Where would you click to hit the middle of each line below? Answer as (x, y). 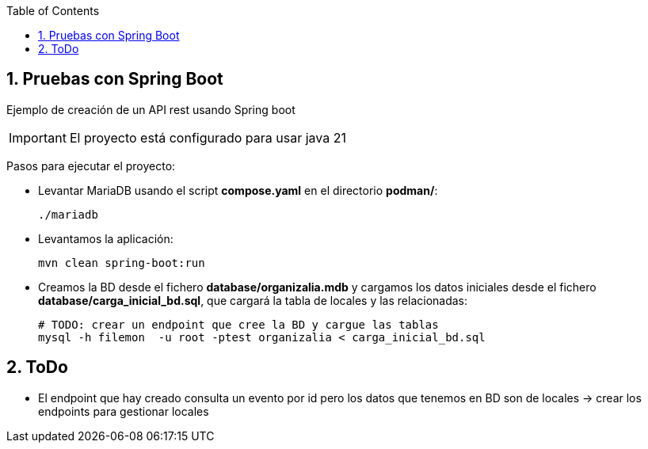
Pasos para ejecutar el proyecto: (91, 166)
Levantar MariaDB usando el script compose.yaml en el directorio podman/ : (238, 190)
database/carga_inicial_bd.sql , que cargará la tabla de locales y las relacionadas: (253, 300)
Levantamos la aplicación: (106, 238)
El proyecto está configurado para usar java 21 (208, 137)
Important (38, 137)
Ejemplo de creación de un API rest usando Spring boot (151, 109)
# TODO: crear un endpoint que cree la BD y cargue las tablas (238, 324)
